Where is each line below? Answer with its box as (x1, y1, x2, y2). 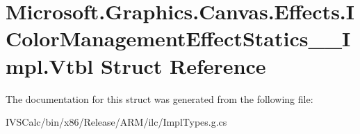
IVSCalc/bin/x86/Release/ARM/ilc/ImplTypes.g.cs (6, 115, 227, 129)
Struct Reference (100, 51, 266, 79)
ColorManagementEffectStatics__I (6, 24, 351, 52)
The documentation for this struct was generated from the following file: (6, 91, 313, 106)
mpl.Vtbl (6, 51, 94, 79)
